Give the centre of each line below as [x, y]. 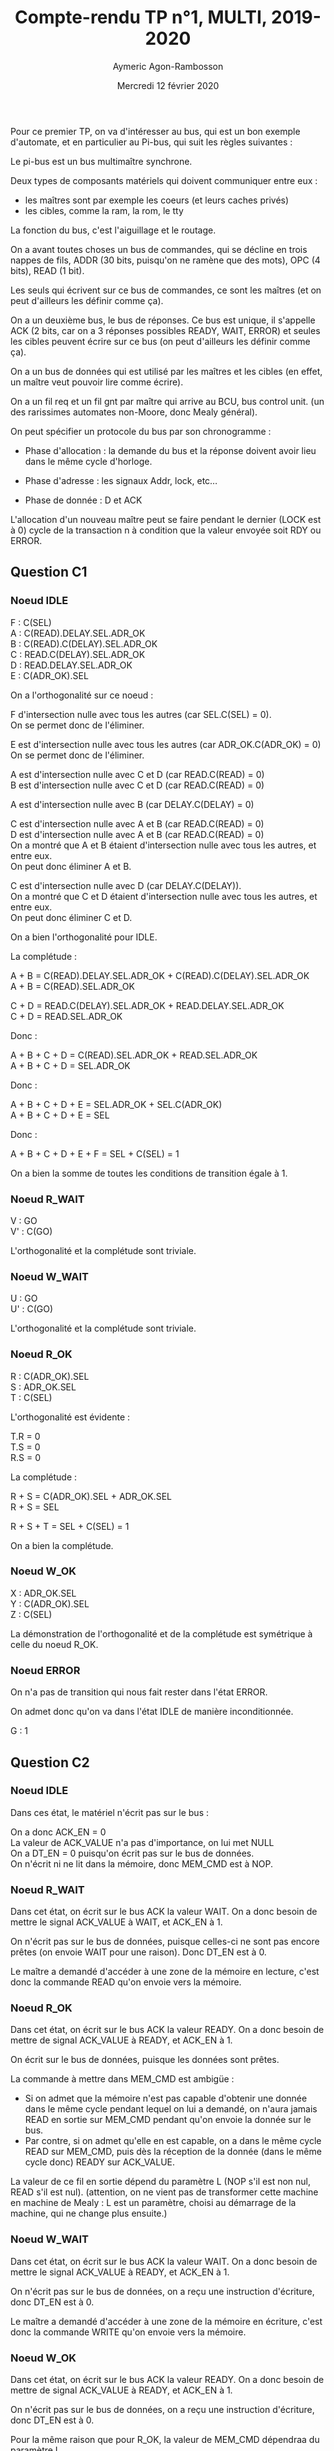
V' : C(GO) [31, 1231]
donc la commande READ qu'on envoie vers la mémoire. [126, 1982]
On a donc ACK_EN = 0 [58, 1832]
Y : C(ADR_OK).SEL [50, 1603]
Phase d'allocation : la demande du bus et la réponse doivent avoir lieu [170, 450]
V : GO [24, 1220]
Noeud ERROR [45, 1670]
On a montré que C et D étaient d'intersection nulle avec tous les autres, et [164, 896]
